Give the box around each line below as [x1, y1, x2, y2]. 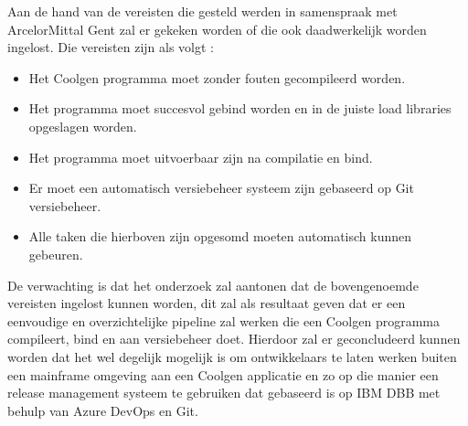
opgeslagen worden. [28, 116, 137, 135]
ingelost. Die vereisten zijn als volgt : [7, 37, 215, 57]
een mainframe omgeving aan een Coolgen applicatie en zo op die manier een [7, 365, 439, 384]
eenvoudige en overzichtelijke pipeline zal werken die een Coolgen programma [7, 311, 441, 330]
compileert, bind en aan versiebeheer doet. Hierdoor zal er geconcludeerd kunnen [7, 329, 461, 348]
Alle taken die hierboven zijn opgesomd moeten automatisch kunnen [28, 227, 412, 246]
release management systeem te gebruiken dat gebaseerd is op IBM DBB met [7, 383, 441, 402]
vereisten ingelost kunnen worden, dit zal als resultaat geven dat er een [7, 293, 406, 313]
